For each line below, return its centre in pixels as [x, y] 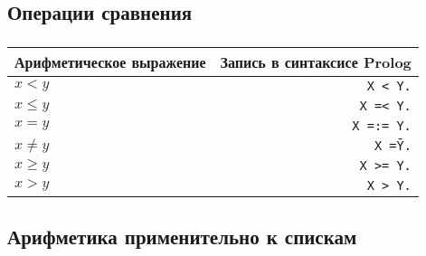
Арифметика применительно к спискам [182, 237]
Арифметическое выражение [110, 62]
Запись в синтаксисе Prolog [316, 62]
